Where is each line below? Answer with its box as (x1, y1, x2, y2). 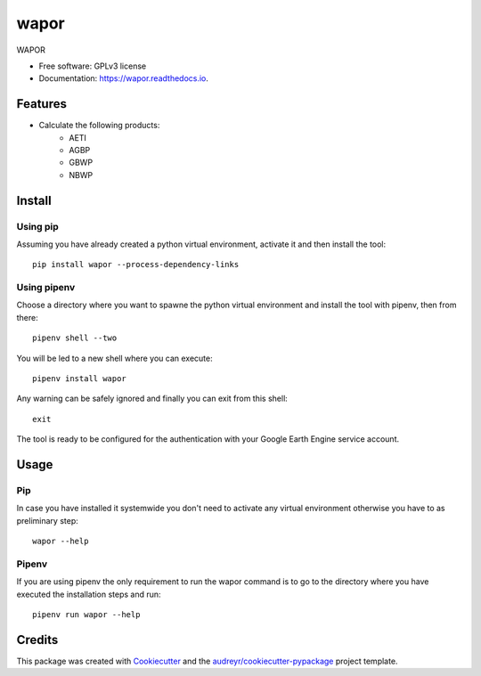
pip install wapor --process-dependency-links (32, 259, 240, 270)
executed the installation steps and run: (16, 589, 161, 599)
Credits (16, 632, 59, 647)
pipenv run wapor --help (32, 610, 141, 620)
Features (16, 96, 67, 111)
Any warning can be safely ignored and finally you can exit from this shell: (16, 393, 289, 404)
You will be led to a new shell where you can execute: (16, 353, 213, 363)
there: (16, 312, 39, 322)
